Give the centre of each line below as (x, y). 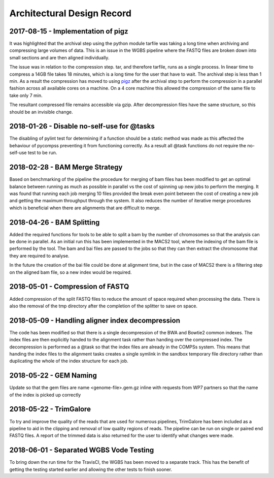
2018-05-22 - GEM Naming (53, 376)
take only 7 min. (26, 95)
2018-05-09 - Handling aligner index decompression (95, 320)
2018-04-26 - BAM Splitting (55, 222)
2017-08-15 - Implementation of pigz (69, 31)
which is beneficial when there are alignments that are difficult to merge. (85, 208)
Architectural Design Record (71, 13)
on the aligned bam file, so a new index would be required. (71, 272)
